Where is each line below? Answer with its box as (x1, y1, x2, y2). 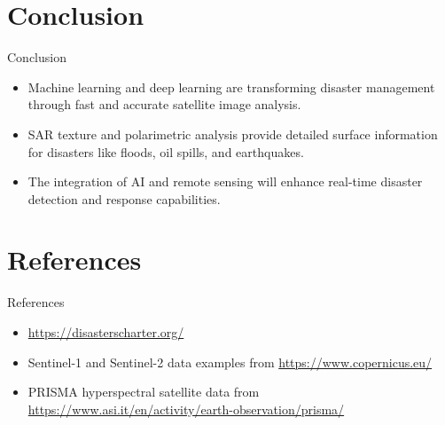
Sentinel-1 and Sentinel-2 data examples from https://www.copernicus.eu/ (27, 352, 433, 371)
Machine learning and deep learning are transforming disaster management (27, 77, 435, 96)
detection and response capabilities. (27, 189, 221, 208)
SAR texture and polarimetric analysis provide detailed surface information (27, 124, 438, 143)
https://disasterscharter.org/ (27, 323, 184, 341)
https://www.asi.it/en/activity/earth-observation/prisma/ (27, 399, 345, 418)
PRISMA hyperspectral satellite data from (27, 382, 260, 401)
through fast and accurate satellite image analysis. (27, 95, 301, 114)
